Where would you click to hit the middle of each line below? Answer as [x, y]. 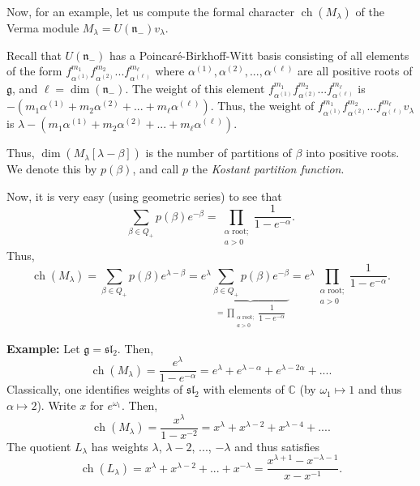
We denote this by [52, 169]
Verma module [43, 28]
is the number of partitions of [219, 153]
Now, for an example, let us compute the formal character [150, 11]
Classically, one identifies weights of [95, 389]
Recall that [34, 55]
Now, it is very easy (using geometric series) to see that [144, 196]
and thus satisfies [277, 446]
